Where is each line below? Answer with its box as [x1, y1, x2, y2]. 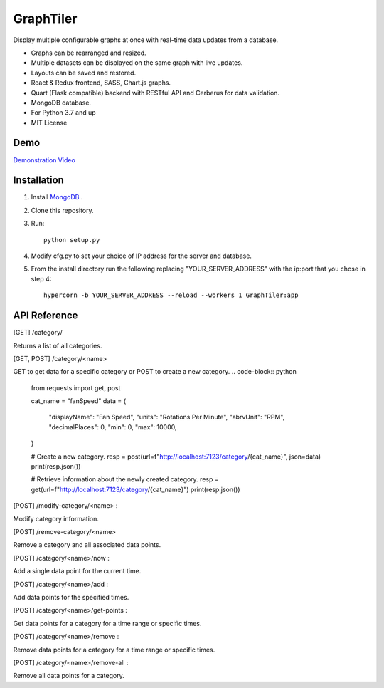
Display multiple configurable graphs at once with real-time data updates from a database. [13, 36, 279, 44]
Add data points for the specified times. [13, 593, 129, 601]
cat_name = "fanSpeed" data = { [31, 397, 127, 405]
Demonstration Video [13, 155, 76, 164]
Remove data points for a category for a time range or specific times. [13, 645, 215, 654]
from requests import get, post [31, 383, 121, 392]
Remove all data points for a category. [13, 672, 124, 680]
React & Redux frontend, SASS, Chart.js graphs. [31, 78, 171, 87]
